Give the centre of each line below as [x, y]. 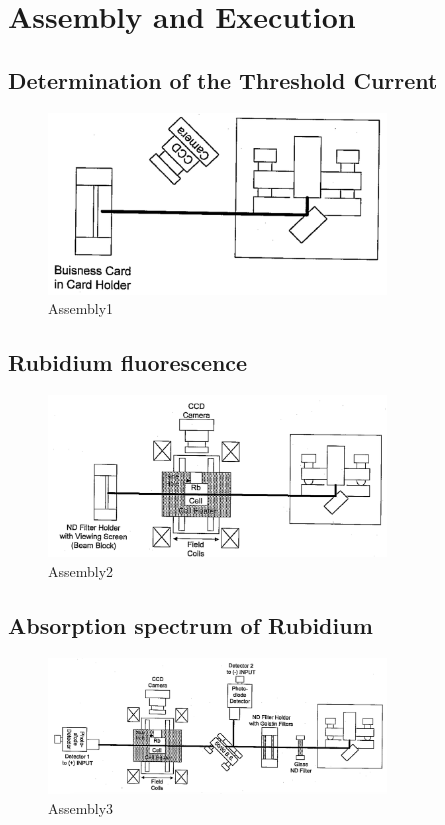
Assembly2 [81, 570]
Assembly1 [81, 308]
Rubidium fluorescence [128, 362]
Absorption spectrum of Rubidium [190, 624]
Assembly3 [81, 807]
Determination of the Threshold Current [223, 79]
